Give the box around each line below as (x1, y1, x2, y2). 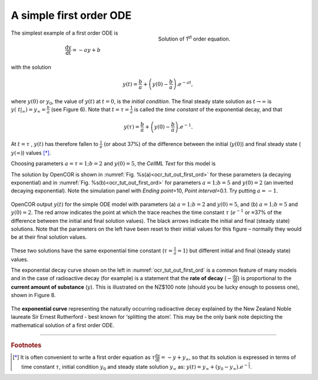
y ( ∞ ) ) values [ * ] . (11, 149, 51, 156)
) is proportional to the (237, 275, 291, 282)
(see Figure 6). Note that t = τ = (51, 106, 130, 113)
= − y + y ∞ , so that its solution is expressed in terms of (161, 354, 296, 362)
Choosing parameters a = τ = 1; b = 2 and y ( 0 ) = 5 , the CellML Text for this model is (11, 160, 216, 167)
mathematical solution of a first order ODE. (11, 321, 115, 329)
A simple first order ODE (11, 9, 132, 22)
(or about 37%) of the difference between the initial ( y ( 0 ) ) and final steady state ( (104, 141, 302, 148)
